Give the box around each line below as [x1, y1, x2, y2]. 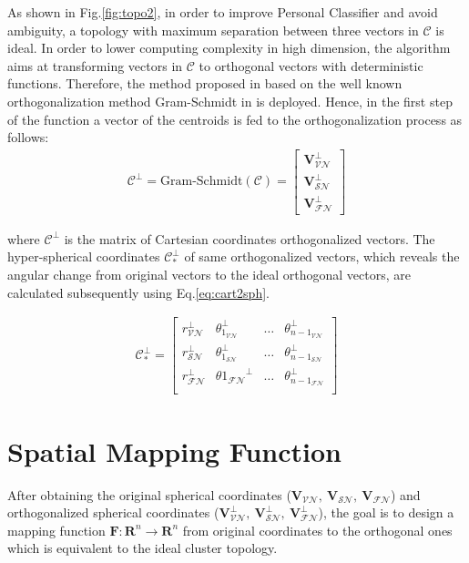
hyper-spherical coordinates [7, 247, 160, 266]
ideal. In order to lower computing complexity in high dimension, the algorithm [7, 38, 451, 57]
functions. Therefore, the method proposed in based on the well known [7, 74, 403, 93]
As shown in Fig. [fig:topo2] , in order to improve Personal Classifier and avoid [7, 3, 438, 21]
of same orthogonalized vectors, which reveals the [184, 247, 460, 266]
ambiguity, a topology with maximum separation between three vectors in [7, 20, 419, 39]
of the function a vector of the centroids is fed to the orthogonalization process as [7, 109, 463, 128]
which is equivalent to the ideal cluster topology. [7, 538, 278, 558]
